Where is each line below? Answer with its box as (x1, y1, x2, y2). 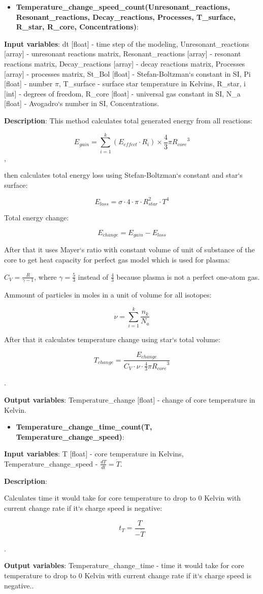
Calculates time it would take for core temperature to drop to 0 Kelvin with (4, 492, 241, 503)
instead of (78, 271, 109, 282)
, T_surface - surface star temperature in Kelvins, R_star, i (58, 78, 246, 89)
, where (34, 271, 57, 282)
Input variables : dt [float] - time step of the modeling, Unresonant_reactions (4, 38, 249, 49)
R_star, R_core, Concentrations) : (16, 21, 139, 32)
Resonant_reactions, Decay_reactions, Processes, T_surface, (16, 11, 236, 22)
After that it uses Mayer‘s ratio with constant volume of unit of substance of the (4, 244, 255, 255)
